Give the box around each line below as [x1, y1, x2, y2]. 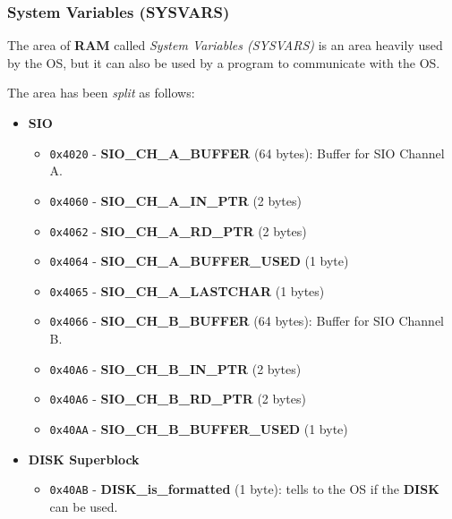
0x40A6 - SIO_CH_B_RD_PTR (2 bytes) [49, 389, 306, 408]
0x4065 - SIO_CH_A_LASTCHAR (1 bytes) [49, 281, 325, 300]
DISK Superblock [28, 449, 140, 468]
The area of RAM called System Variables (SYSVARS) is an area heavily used [7, 36, 443, 55]
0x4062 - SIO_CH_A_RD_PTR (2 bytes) [49, 221, 307, 240]
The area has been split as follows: [7, 83, 195, 102]
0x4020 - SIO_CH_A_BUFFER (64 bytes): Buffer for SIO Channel [49, 143, 445, 162]
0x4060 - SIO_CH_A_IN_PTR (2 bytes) [49, 191, 302, 209]
